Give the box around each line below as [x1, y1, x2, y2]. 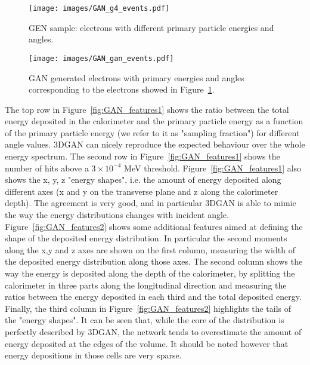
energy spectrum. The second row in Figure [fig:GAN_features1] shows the [5, 150, 280, 162]
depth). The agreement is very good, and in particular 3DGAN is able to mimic [5, 197, 296, 209]
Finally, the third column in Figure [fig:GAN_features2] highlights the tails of [5, 302, 292, 314]
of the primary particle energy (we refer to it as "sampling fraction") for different [5, 126, 300, 139]
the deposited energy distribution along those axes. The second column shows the [5, 255, 303, 268]
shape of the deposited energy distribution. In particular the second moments [5, 232, 287, 244]
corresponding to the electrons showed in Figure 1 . [29, 83, 215, 96]
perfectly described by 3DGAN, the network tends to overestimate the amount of [5, 325, 302, 338]
